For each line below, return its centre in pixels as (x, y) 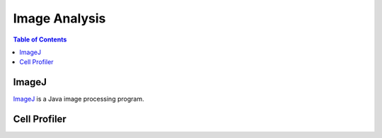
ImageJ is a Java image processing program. (79, 99)
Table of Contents (40, 39)
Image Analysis (59, 18)
